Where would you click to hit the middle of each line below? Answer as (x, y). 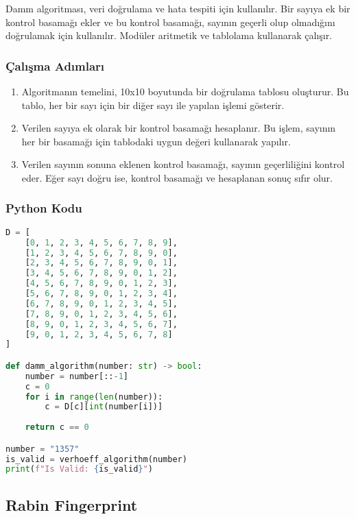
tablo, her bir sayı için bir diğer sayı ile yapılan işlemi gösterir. (153, 105)
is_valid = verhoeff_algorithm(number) (96, 459)
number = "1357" (43, 449)
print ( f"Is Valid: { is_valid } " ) (79, 469)
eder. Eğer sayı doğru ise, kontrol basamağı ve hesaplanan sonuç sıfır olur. (177, 177)
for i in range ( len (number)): (94, 397)
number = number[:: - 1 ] (77, 376)
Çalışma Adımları (55, 65)
